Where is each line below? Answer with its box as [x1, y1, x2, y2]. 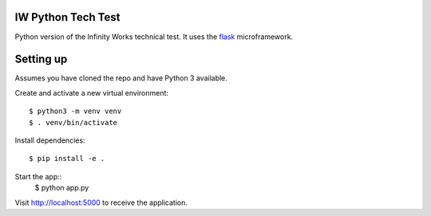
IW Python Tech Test [14, 10, 121, 24]
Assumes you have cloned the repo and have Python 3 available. [14, 73, 227, 83]
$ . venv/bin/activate [29, 118, 118, 127]
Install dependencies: [14, 135, 85, 145]
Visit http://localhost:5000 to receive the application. [14, 198, 188, 207]
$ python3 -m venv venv [29, 107, 122, 116]
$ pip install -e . [29, 154, 105, 163]
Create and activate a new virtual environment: [14, 88, 169, 97]
